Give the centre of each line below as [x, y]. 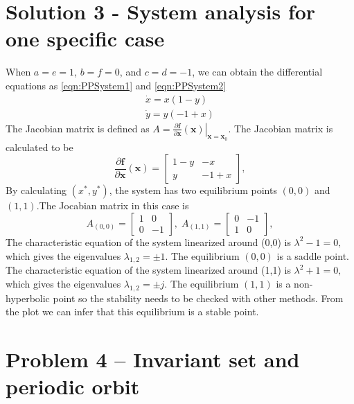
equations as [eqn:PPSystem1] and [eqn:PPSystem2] [116, 85]
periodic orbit [73, 386]
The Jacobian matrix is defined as [78, 128]
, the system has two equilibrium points [193, 190]
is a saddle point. [313, 255]
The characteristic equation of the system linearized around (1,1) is [148, 270]
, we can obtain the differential [257, 72]
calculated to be [39, 147]
